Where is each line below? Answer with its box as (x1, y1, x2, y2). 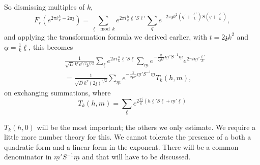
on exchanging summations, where (4, 87, 111, 97)
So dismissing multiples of (4, 2, 85, 12)
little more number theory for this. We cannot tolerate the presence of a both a (4, 131, 251, 142)
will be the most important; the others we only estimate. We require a (37, 121, 256, 132)
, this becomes (28, 41, 73, 52)
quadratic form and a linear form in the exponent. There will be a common (4, 141, 239, 152)
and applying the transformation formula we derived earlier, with (4, 31, 207, 42)
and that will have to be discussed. (82, 151, 191, 162)
